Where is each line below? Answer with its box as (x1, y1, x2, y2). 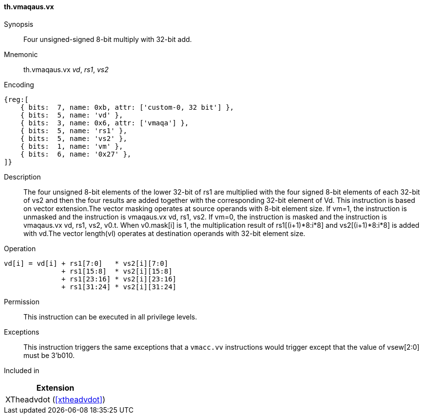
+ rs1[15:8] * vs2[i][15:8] (61, 267, 173, 275)
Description (4, 172, 41, 181)
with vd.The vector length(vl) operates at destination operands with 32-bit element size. (23, 229, 306, 238)
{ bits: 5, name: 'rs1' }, (20, 126, 127, 135)
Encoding (4, 80, 34, 89)
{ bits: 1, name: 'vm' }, (20, 142, 123, 150)
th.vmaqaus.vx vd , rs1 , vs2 (23, 65, 109, 74)
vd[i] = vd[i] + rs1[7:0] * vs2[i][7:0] (4, 259, 169, 267)
